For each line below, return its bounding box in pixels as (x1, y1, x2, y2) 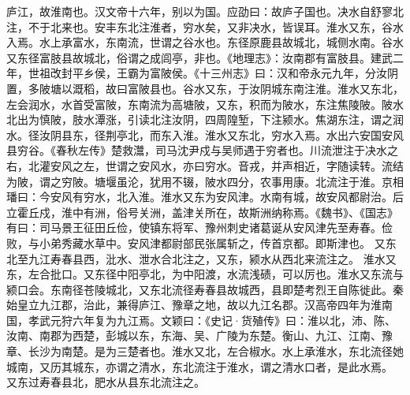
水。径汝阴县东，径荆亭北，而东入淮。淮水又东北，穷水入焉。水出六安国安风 (6, 126, 404, 143)
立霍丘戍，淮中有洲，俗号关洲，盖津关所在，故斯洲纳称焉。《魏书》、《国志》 (6, 203, 398, 220)
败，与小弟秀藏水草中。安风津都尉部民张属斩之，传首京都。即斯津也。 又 (6, 234, 386, 251)
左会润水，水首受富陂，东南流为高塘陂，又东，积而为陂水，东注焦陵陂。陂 (6, 95, 393, 112)
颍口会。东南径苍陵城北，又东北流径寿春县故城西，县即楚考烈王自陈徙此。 (6, 281, 393, 297)
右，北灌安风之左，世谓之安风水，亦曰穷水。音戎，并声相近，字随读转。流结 (6, 157, 404, 173)
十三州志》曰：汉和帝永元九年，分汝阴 (199, 65, 398, 81)
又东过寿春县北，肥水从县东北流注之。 (6, 374, 205, 390)
